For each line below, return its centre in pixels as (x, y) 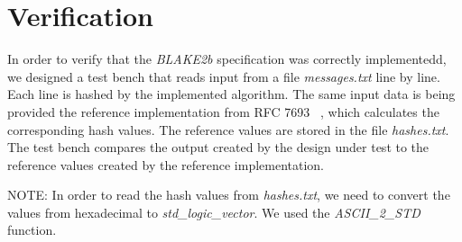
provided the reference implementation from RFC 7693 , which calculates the (223, 111)
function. (32, 230)
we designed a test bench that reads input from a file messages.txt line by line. (224, 76)
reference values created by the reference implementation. (166, 164)
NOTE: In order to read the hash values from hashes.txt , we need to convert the (229, 195)
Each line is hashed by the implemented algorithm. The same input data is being (231, 94)
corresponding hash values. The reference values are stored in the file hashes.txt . (228, 129)
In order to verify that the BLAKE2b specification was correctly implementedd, (227, 59)
